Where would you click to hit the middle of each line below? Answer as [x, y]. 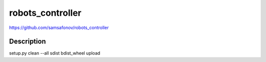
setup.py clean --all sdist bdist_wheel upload [55, 53]
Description [28, 42]
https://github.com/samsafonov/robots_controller [59, 28]
